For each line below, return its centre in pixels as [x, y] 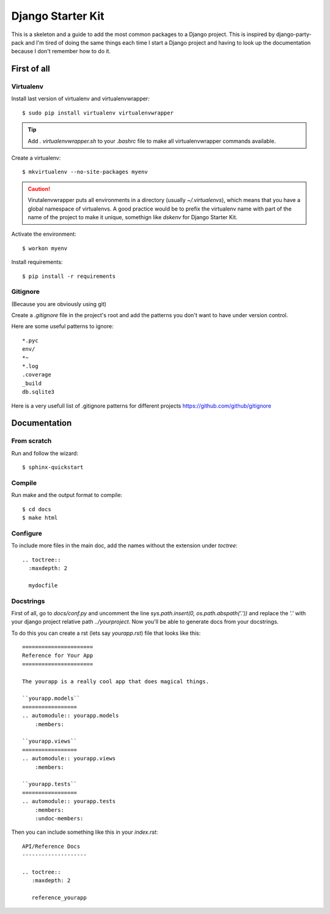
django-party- [294, 34]
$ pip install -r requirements [69, 276]
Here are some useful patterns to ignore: [62, 326]
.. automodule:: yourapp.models [71, 716]
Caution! [39, 189]
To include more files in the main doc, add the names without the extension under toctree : [124, 545]
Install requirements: [37, 262]
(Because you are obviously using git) [59, 304]
